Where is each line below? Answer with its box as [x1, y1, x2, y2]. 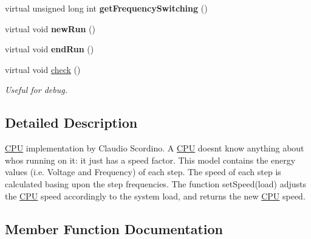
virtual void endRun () [5, 43, 94, 55]
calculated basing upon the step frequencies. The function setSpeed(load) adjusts [5, 177, 306, 190]
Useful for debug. [5, 83, 67, 96]
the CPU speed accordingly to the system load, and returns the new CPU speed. [5, 189, 306, 202]
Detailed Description [5, 113, 138, 132]
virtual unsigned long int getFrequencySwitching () [5, 2, 208, 14]
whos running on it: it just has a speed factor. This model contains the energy [5, 153, 296, 166]
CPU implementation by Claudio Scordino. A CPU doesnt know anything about [5, 142, 304, 154]
